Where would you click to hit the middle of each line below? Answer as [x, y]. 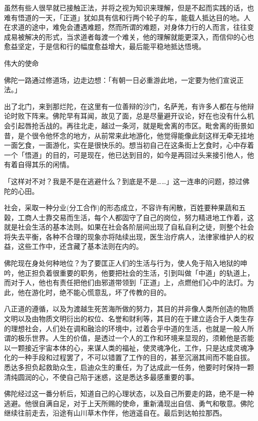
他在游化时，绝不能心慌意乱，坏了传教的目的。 [94, 292]
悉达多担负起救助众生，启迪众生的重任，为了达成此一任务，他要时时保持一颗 [129, 367]
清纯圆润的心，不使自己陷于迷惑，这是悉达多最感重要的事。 [101, 377]
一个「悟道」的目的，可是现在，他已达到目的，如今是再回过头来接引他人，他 [129, 154]
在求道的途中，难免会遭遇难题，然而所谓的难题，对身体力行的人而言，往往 [126, 27]
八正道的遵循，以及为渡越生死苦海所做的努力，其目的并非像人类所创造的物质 [129, 309]
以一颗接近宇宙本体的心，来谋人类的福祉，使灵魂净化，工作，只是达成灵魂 [126, 347]
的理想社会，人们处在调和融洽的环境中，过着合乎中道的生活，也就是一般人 [126, 328]
